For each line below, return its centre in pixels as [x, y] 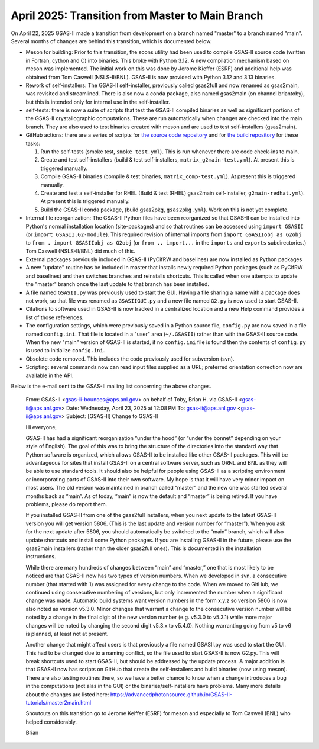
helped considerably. [51, 722]
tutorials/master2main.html [58, 703]
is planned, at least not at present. [67, 634]
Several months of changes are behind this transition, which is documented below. [111, 41]
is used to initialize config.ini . [65, 351]
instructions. [41, 557]
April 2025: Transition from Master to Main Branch [137, 15]
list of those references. [55, 317]
